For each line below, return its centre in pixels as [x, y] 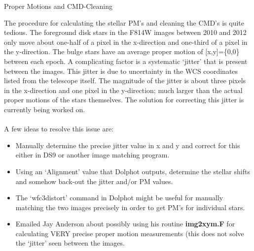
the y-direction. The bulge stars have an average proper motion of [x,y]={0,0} [122, 51]
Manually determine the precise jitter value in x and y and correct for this [128, 145]
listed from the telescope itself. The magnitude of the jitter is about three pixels [125, 80]
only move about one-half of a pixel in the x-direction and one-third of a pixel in [126, 42]
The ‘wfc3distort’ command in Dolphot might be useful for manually [119, 198]
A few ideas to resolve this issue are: [59, 129]
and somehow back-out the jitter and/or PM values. [94, 181]
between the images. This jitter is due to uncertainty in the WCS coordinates [121, 71]
